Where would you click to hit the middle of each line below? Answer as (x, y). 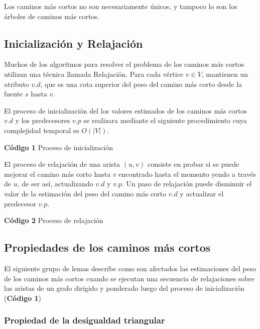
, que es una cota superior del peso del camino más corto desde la (141, 84)
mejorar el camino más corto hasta (57, 174)
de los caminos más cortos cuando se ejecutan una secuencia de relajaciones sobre (129, 278)
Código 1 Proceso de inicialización (58, 147)
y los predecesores (43, 120)
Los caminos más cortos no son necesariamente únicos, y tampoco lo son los (121, 6)
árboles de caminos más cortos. (52, 16)
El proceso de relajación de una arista (62, 164)
